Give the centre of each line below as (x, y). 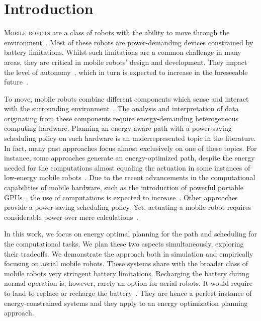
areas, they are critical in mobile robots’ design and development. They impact (126, 62)
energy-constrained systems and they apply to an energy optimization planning (126, 303)
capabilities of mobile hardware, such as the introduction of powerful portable (124, 187)
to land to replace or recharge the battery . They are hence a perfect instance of (128, 293)
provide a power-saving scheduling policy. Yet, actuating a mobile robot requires (128, 207)
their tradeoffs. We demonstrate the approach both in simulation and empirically (129, 253)
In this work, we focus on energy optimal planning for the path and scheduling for (130, 234)
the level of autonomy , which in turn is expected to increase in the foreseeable (126, 72)
